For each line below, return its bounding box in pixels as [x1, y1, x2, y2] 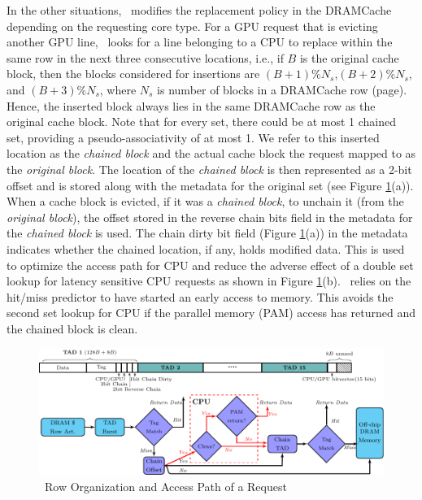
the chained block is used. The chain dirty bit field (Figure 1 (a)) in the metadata [7, 224, 408, 241]
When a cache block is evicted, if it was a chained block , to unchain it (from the [7, 193, 404, 210]
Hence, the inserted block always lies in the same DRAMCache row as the [7, 97, 376, 114]
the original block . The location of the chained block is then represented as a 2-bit [7, 160, 412, 177]
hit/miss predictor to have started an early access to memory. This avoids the [7, 288, 394, 305]
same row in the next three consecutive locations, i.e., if [7, 49, 284, 66]
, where [99, 80, 137, 98]
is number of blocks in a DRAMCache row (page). [157, 80, 407, 98]
